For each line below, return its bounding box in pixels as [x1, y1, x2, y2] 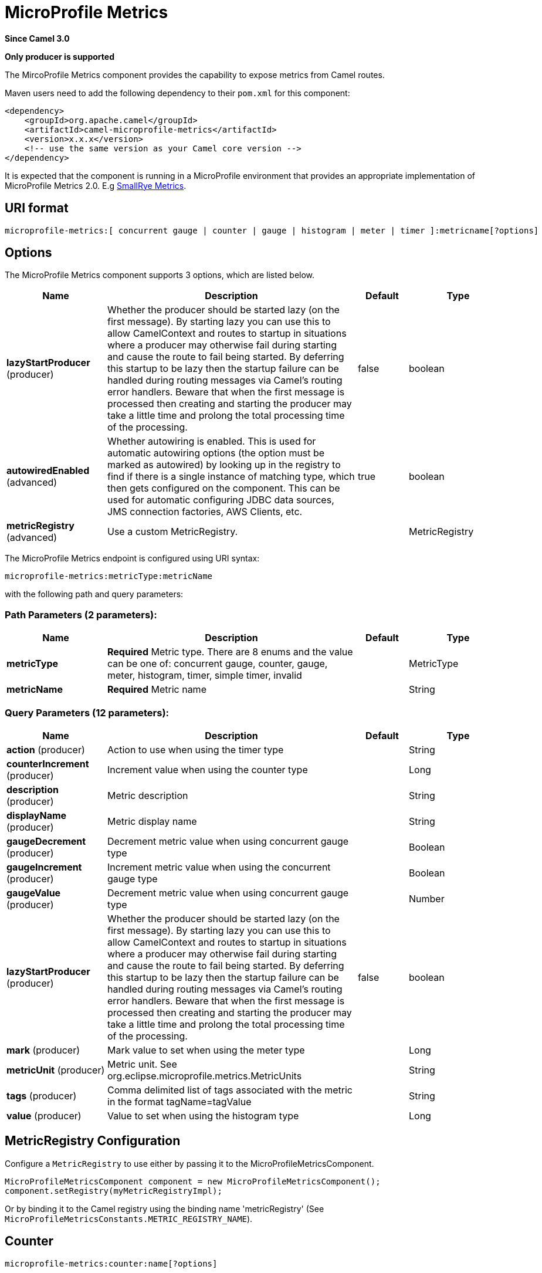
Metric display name [107, 815, 197, 827]
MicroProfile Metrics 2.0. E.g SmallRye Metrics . [5, 180, 187, 191]
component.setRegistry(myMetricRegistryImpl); [5, 1186, 222, 1196]
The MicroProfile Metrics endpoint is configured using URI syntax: [5, 553, 260, 564]
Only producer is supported [5, 51, 114, 62]
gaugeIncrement [6, 861, 82, 873]
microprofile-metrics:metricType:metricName [5, 571, 213, 581]
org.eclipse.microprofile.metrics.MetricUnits [107, 1069, 302, 1082]
